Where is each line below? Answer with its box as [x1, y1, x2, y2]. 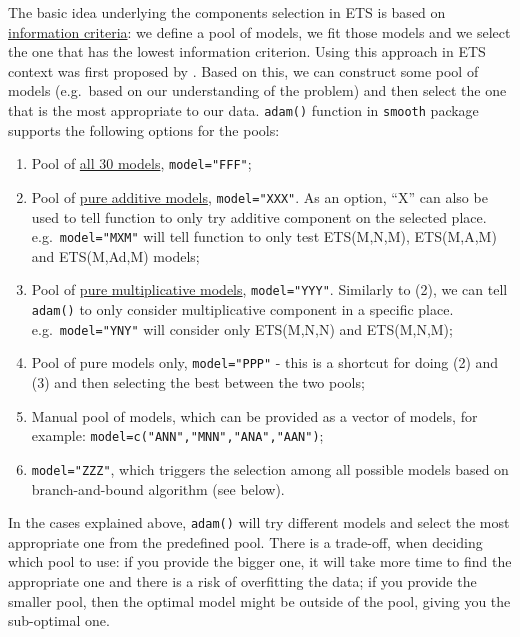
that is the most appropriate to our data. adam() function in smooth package [8, 99, 479, 120]
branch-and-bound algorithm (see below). [31, 478, 285, 499]
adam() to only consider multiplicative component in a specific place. [31, 299, 454, 320]
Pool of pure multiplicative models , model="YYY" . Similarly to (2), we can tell [31, 279, 508, 300]
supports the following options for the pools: [8, 119, 280, 140]
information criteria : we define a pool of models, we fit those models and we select [8, 21, 511, 42]
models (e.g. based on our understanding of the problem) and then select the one [8, 80, 507, 101]
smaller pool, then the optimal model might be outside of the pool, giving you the [8, 590, 511, 611]
